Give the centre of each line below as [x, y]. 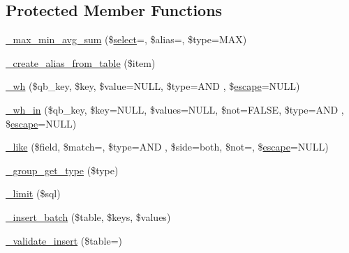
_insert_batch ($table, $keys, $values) [88, 216]
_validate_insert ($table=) [64, 240]
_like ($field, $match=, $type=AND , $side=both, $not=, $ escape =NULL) [167, 147]
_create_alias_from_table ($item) [81, 62]
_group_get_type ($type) [62, 170]
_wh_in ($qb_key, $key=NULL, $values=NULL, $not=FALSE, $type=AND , [175, 109]
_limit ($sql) [33, 193]
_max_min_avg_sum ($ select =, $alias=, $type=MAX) [126, 39]
